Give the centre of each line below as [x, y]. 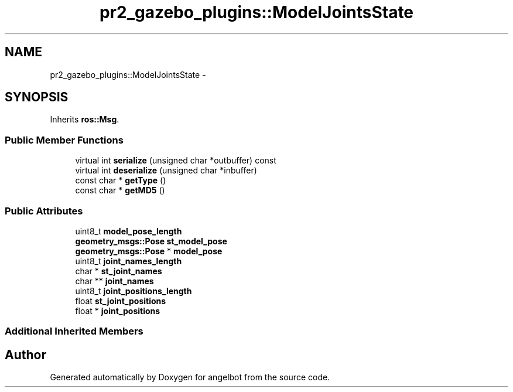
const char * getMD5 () [120, 190]
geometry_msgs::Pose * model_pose [149, 251]
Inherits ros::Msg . [85, 120]
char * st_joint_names [119, 271]
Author [25, 354]
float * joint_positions [118, 311]
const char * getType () [121, 180]
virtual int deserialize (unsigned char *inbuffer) [166, 171]
